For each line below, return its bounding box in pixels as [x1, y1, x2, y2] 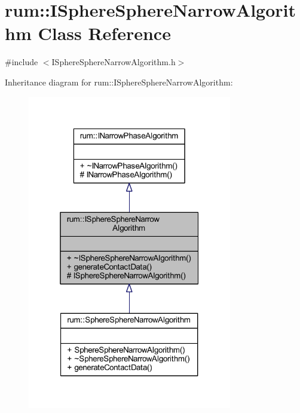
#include [5, 56, 38, 68]
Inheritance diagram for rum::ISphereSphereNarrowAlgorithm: [5, 75, 233, 88]
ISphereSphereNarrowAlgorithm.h [51, 56, 176, 68]
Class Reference [38, 21, 171, 45]
